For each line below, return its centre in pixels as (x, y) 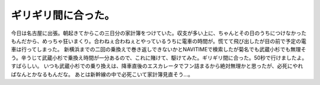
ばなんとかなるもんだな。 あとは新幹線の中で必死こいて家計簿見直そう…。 (102, 74)
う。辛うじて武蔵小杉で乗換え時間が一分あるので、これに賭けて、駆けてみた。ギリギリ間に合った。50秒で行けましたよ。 (159, 58)
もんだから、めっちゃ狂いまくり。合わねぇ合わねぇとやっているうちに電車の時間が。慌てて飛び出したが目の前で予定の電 (159, 41)
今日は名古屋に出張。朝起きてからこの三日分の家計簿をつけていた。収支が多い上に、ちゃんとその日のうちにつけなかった (159, 33)
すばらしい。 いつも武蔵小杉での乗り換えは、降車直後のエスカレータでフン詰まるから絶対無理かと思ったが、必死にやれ (157, 66)
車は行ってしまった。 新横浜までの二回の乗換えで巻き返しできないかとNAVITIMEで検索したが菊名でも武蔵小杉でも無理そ (159, 50)
